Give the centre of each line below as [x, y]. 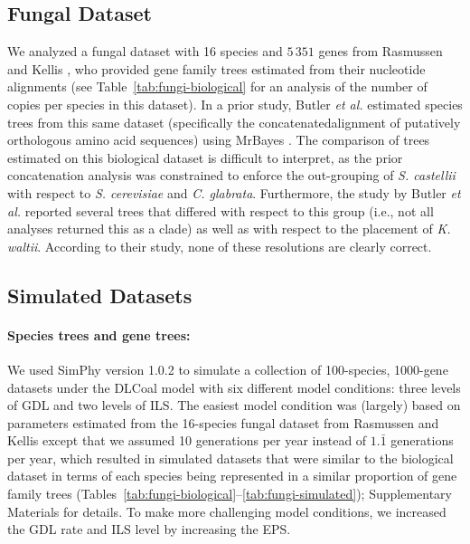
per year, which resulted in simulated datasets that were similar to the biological [230, 458]
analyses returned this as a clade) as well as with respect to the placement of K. [229, 229]
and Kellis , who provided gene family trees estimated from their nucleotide [216, 68]
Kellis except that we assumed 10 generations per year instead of [187, 440]
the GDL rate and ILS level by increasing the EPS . [149, 529]
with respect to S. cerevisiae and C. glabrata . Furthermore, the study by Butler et [234, 192]
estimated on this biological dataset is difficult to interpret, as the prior [205, 157]
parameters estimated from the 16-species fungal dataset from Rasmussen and [223, 422]
